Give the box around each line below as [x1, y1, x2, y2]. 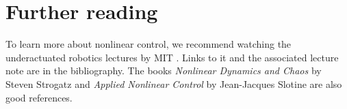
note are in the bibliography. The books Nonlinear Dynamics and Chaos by [5, 63, 322, 78]
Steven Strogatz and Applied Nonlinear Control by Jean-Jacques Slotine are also [5, 76, 342, 91]
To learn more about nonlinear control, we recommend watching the [5, 37, 292, 51]
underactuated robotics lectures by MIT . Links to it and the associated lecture [5, 50, 339, 64]
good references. [5, 90, 73, 104]
